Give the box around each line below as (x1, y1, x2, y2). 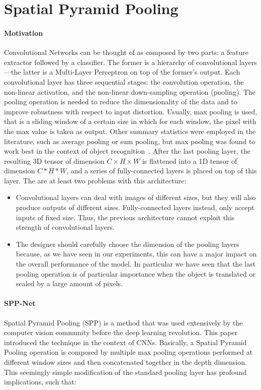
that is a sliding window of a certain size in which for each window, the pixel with (4, 116, 256, 126)
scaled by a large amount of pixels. (16, 278, 123, 289)
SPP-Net (4, 298, 36, 308)
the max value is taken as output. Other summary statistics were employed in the (4, 125, 256, 136)
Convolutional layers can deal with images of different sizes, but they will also (16, 192, 256, 203)
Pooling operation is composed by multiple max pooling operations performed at (4, 347, 253, 357)
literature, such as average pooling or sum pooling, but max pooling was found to (4, 136, 255, 146)
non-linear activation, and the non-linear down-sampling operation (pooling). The (4, 86, 255, 97)
